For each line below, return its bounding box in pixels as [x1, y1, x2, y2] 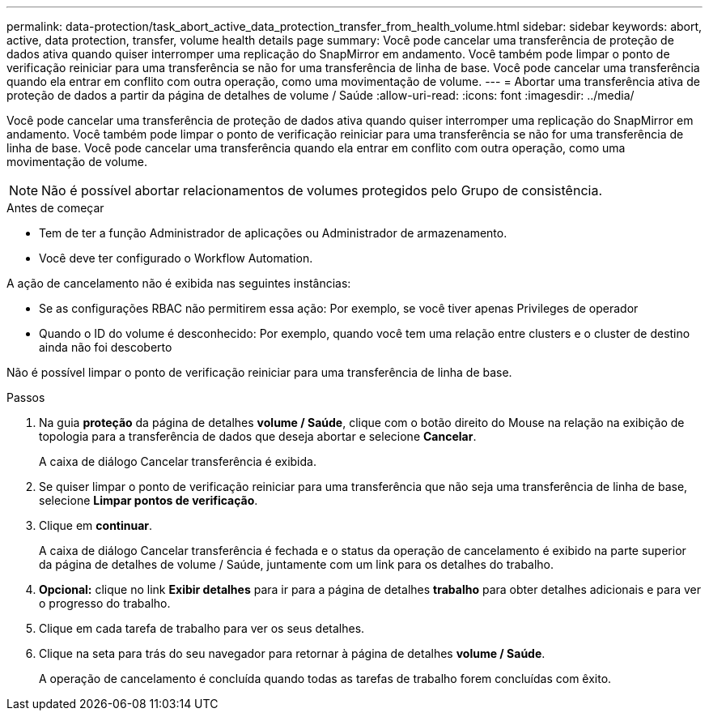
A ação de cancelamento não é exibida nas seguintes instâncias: [6, 276, 351, 290]
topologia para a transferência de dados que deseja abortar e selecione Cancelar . [39, 429, 477, 443]
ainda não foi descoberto [39, 340, 172, 354]
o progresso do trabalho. [39, 596, 171, 610]
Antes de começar [6, 201, 104, 215]
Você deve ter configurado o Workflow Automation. [39, 251, 313, 265]
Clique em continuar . [39, 519, 153, 532]
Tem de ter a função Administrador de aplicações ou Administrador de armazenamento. [39, 226, 507, 240]
